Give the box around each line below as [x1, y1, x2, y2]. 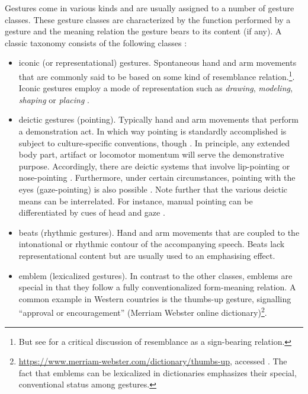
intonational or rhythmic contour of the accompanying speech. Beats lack [18, 238, 285, 250]
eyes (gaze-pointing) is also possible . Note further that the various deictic [18, 182, 288, 195]
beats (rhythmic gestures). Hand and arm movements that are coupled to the [18, 226, 300, 238]
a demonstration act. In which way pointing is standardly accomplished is [18, 125, 287, 137]
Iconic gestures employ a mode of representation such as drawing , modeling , [18, 82, 293, 94]
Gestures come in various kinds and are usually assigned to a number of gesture [5, 2, 294, 14]
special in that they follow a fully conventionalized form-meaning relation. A [18, 281, 296, 293]
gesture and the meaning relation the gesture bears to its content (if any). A [5, 25, 282, 37]
